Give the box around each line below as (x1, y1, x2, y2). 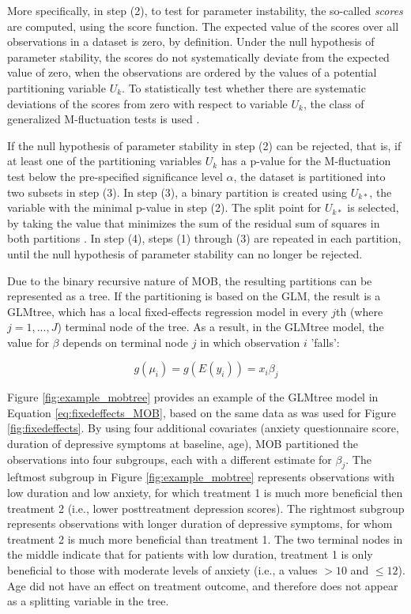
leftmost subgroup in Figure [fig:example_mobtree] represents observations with (7, 469, 395, 485)
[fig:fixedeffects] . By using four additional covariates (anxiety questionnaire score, (7, 420, 399, 436)
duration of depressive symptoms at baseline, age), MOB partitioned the (7, 435, 359, 452)
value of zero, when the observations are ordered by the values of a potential (7, 64, 377, 81)
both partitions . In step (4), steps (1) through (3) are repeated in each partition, (7, 230, 402, 247)
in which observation (200, 333, 300, 350)
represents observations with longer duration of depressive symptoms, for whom (7, 515, 393, 532)
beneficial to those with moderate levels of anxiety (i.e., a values (7, 562, 318, 578)
